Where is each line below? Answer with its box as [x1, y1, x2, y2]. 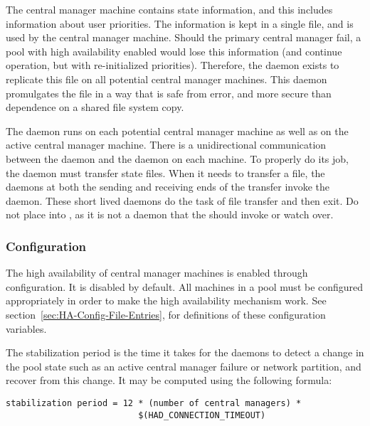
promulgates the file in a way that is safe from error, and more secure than [6, 85, 332, 100]
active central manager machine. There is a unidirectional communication [6, 137, 327, 152]
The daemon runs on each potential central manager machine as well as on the [6, 123, 349, 138]
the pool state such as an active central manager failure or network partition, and [6, 358, 361, 373]
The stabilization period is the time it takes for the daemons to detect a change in [6, 345, 364, 360]
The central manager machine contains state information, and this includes [6, 2, 333, 16]
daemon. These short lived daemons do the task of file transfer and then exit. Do [6, 193, 359, 208]
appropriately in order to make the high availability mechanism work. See [6, 293, 327, 308]
